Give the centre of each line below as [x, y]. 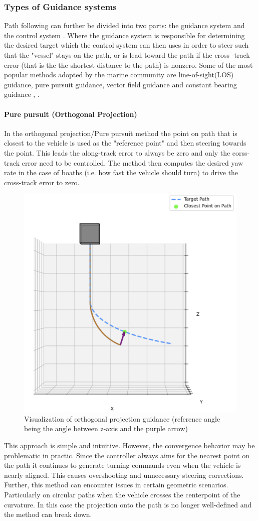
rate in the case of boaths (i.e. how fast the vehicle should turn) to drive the [121, 172]
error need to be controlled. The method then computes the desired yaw [133, 162]
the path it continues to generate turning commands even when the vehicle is [122, 465]
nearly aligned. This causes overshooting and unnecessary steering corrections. [124, 475]
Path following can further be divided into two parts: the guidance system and [124, 25]
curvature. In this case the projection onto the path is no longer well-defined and [128, 504]
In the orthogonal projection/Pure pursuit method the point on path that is [121, 133]
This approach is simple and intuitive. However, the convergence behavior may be [129, 445]
